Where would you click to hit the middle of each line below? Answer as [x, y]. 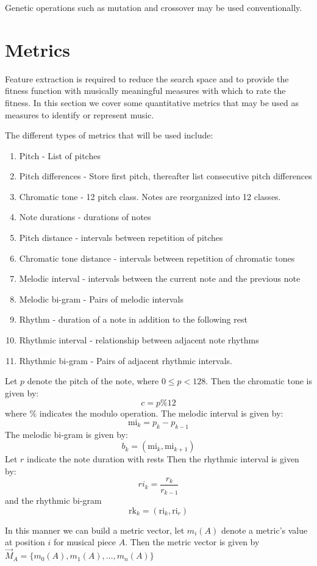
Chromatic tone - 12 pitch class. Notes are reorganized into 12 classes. [150, 196]
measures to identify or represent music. [80, 114]
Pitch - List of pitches [60, 155]
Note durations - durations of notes [85, 217]
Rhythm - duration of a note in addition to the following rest [133, 319]
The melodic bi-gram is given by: [66, 434]
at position [25, 542]
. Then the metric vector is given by [192, 542]
